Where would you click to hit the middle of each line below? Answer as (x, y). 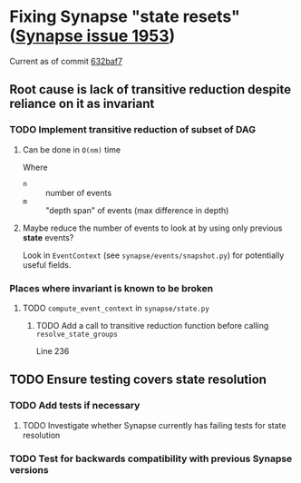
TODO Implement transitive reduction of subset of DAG (133, 130)
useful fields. (47, 264)
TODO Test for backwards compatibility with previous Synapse (151, 458)
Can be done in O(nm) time (71, 149)
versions (29, 469)
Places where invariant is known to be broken (112, 288)
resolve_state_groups (77, 334)
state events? (48, 237)
